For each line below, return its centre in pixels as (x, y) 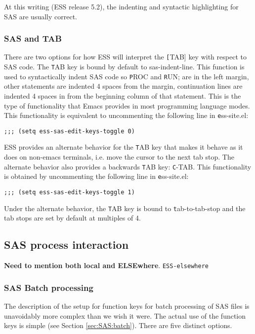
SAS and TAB (33, 38)
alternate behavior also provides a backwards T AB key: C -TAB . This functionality (128, 166)
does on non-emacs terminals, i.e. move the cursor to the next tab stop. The (119, 157)
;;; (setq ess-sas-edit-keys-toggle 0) (69, 131)
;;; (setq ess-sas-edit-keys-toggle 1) (69, 193)
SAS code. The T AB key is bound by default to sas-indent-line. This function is (124, 67)
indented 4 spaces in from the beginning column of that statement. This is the (123, 95)
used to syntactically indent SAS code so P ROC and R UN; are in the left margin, (127, 76)
